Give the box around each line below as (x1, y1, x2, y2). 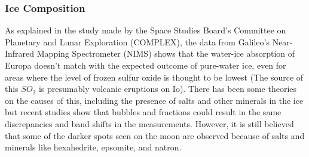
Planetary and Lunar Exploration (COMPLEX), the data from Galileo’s (5, 35, 270, 48)
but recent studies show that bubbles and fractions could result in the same (5, 106, 282, 118)
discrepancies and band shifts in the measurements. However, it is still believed (5, 117, 294, 130)
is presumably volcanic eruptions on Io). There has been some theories (38, 82, 297, 95)
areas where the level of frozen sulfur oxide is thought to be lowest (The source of (5, 70, 304, 83)
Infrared (5, 47, 35, 60)
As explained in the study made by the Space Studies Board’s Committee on (5, 24, 286, 36)
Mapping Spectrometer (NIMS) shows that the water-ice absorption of (36, 47, 295, 60)
